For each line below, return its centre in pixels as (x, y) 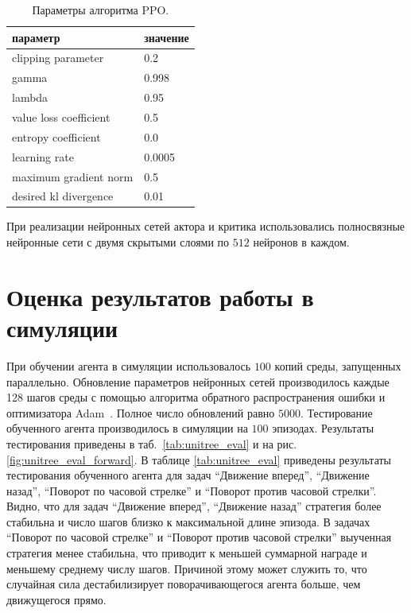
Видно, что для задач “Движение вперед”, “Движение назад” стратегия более (194, 506)
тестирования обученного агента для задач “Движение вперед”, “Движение (188, 475)
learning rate (43, 156)
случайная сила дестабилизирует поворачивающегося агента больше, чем (184, 584)
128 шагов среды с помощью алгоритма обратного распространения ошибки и (196, 397)
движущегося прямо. (56, 599)
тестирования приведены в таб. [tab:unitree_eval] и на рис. (152, 443)
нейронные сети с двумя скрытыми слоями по (118, 242)
